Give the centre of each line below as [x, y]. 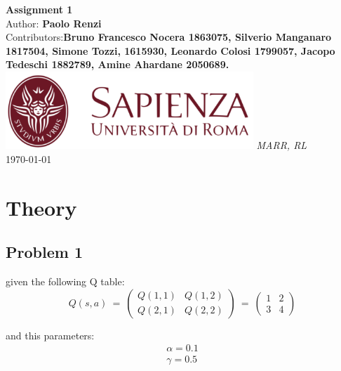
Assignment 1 [39, 9]
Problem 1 [44, 252]
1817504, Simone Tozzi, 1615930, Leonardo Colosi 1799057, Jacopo [170, 50]
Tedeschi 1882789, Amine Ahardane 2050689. [118, 64]
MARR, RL [282, 145]
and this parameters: [50, 335]
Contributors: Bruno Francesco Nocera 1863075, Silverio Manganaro [169, 37]
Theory [41, 207]
